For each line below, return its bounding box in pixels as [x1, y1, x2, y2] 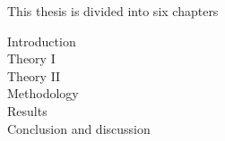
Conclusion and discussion [7, 119, 151, 137]
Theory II [7, 66, 61, 85]
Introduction [7, 31, 76, 50]
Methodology [7, 84, 79, 103]
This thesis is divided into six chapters [7, 2, 219, 20]
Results [7, 101, 48, 120]
